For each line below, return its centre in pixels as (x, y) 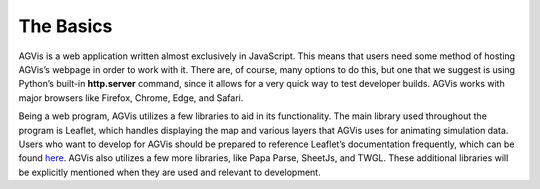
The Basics (65, 26)
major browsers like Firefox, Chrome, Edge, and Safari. (131, 97)
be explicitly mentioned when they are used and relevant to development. (169, 172)
